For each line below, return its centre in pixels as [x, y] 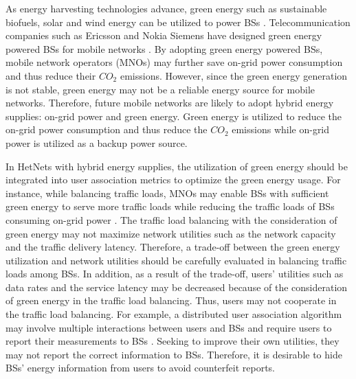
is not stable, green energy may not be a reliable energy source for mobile [160, 89]
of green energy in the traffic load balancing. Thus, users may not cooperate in [171, 300]
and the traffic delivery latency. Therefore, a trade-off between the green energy [173, 247]
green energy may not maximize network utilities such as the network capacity [171, 233]
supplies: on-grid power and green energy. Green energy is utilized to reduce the [174, 116]
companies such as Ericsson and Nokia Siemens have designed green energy [164, 35]
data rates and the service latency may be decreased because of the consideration [177, 287]
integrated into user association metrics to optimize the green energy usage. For [173, 180]
